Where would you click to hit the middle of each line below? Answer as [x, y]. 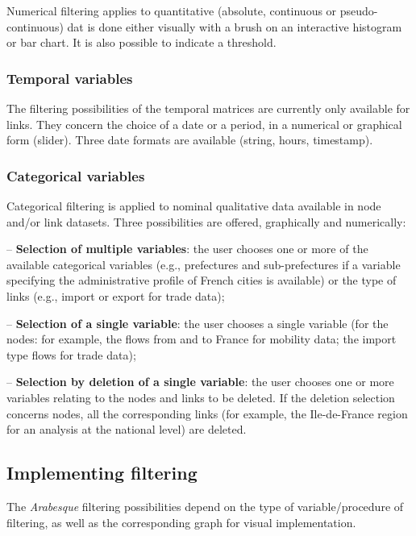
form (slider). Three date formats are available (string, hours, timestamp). [190, 140]
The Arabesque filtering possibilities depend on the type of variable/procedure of [205, 506]
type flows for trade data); [71, 354]
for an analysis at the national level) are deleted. [127, 429]
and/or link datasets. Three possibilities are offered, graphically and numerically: [206, 221]
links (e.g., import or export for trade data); [116, 295]
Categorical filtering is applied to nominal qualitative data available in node [194, 206]
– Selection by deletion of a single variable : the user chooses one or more [200, 382]
